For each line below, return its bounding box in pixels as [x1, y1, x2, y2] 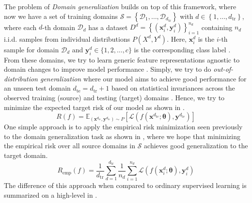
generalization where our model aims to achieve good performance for [40, 73, 247, 83]
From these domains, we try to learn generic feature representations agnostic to [4, 54, 240, 64]
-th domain [42, 22, 75, 32]
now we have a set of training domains [4, 11, 118, 21]
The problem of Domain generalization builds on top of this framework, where [4, 1, 236, 11]
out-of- [213, 64, 234, 74]
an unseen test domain [4, 83, 71, 93]
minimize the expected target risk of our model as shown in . [4, 102, 185, 112]
